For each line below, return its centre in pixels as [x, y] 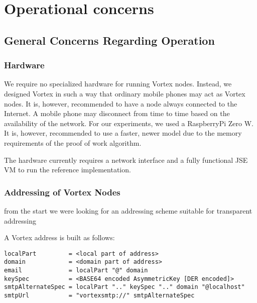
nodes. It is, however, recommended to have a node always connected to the [121, 103]
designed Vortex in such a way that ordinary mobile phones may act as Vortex [125, 93]
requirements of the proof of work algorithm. [73, 142]
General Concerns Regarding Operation [109, 40]
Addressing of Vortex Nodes [62, 192]
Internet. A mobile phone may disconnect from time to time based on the [117, 113]
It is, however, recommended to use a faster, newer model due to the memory [123, 133]
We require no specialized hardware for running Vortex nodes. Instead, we [118, 84]
